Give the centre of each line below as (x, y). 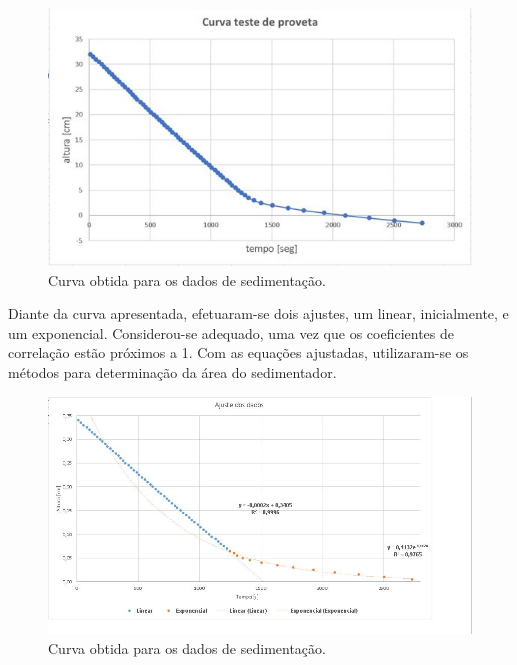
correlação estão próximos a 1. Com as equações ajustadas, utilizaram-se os (238, 352)
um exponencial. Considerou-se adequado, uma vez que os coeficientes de (231, 332)
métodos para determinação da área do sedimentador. (172, 371)
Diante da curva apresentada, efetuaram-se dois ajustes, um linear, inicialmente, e (258, 313)
